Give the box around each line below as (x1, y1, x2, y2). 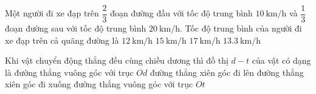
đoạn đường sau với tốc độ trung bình (5, 22, 146, 35)
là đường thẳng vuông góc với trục (5, 65, 134, 78)
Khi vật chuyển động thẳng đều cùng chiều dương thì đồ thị (5, 54, 228, 67)
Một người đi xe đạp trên (5, 7, 99, 19)
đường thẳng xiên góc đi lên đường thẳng (149, 65, 304, 78)
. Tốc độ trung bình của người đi (179, 22, 302, 35)
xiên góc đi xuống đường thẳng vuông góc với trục (5, 78, 193, 90)
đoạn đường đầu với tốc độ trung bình (110, 7, 253, 19)
